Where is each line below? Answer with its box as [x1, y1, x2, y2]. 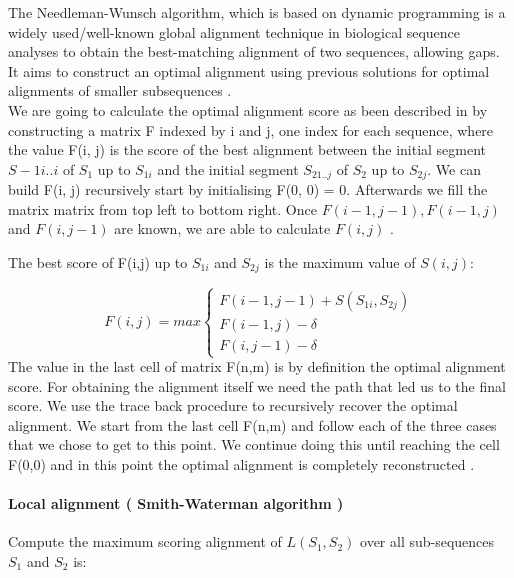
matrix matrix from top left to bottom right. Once [8, 198, 317, 219]
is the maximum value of [264, 251, 416, 272]
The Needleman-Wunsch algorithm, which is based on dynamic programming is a [8, 2, 506, 22]
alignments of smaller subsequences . [8, 80, 232, 101]
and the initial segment [157, 158, 299, 179]
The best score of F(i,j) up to [8, 251, 188, 272]
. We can [427, 158, 481, 179]
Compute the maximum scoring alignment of [8, 531, 282, 552]
